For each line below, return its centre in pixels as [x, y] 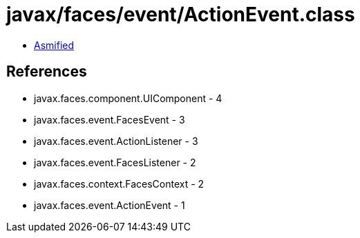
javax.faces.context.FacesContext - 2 [119, 184]
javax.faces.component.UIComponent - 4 [128, 98]
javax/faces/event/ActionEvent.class [181, 14]
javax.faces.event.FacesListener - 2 [115, 162]
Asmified [54, 45]
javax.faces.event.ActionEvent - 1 [110, 205]
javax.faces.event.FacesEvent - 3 [110, 119]
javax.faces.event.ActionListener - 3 [116, 141]
